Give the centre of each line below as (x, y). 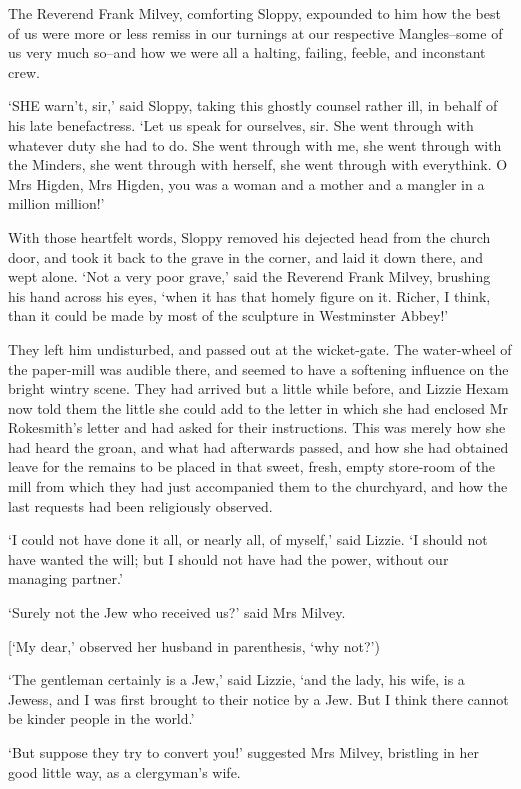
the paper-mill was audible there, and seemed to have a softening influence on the (258, 368)
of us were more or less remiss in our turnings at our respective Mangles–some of (255, 32)
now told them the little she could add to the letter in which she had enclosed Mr (258, 407)
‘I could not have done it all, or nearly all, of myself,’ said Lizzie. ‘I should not (248, 539)
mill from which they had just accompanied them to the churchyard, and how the (258, 486)
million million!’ (56, 203)
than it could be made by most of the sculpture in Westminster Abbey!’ (228, 315)
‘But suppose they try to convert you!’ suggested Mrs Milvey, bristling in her (244, 752)
